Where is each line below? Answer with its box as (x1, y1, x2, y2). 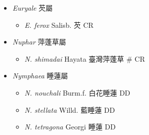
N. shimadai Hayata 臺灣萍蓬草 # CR (24, 53, 145, 64)
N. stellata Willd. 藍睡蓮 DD (24, 104, 115, 115)
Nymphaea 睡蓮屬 (12, 70, 68, 81)
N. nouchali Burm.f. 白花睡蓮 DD (24, 87, 130, 98)
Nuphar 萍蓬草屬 (12, 36, 66, 47)
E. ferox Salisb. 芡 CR (24, 19, 94, 30)
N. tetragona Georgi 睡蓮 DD (24, 121, 116, 132)
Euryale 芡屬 (12, 3, 53, 13)
